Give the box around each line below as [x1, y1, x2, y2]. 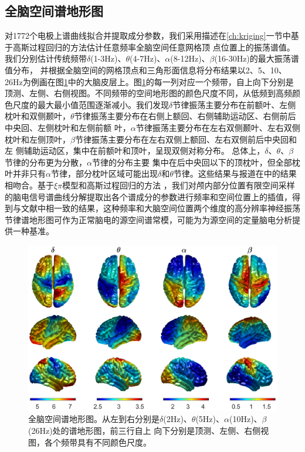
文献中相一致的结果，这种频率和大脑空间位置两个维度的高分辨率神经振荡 [21, 202, 300, 214]
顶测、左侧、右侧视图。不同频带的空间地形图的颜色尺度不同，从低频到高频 [5, 87, 292, 99]
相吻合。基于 [5, 178, 54, 191]
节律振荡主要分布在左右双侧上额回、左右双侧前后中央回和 [74, 133, 297, 145]
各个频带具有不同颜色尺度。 [44, 436, 151, 448]
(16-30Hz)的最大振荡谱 [214, 52, 299, 65]
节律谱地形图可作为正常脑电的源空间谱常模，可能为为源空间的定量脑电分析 [5, 213, 292, 225]
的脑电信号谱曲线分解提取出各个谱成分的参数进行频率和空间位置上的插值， [5, 190, 292, 203]
